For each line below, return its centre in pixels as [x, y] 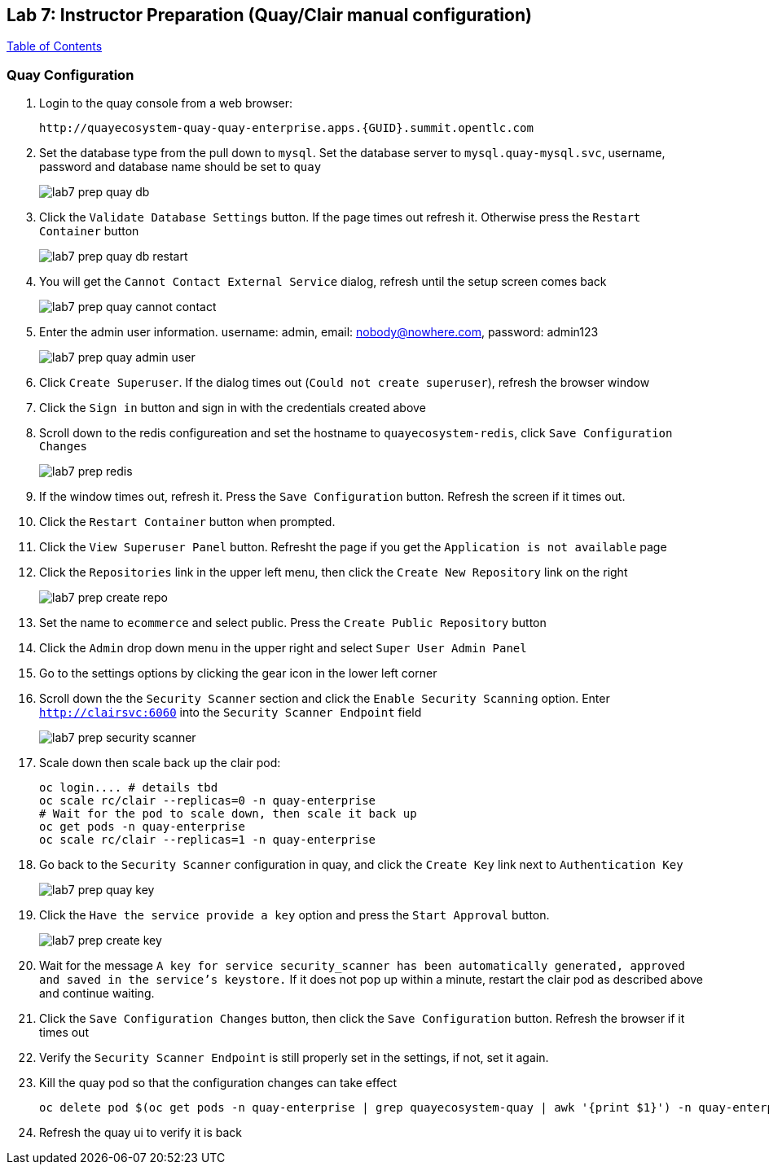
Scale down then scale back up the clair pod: [160, 763]
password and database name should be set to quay [180, 167]
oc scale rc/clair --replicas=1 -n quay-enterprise [208, 840]
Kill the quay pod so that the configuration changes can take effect [218, 1083]
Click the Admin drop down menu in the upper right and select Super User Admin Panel [283, 648]
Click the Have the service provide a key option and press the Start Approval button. [294, 915]
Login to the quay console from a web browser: [166, 103]
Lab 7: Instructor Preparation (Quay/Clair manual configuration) [269, 15]
